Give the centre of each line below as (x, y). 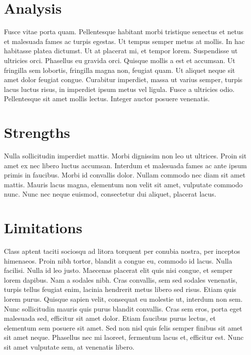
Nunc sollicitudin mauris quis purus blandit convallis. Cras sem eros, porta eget (123, 308)
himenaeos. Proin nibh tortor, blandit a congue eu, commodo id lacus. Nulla (118, 260)
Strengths (37, 132)
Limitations (43, 228)
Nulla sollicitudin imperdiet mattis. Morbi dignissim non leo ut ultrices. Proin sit (125, 155)
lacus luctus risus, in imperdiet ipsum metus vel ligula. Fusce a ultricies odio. (119, 89)
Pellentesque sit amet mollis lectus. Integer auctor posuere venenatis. (107, 99)
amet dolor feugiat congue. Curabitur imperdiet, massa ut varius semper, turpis (123, 79)
